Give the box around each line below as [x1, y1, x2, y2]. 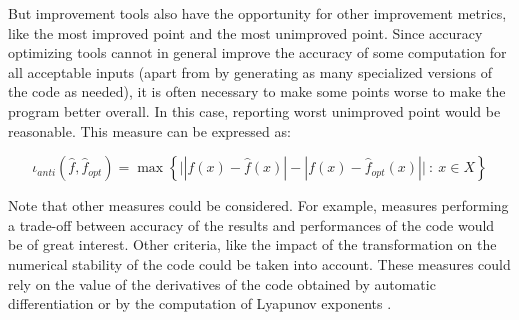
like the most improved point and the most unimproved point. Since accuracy [8, 22, 483, 43]
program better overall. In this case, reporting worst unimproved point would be [8, 100, 501, 121]
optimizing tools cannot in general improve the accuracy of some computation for [8, 42, 507, 63]
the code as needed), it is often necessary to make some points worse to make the [8, 81, 506, 102]
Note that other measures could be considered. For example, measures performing [8, 195, 509, 216]
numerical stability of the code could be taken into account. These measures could [8, 253, 511, 274]
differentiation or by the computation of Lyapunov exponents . [8, 293, 392, 314]
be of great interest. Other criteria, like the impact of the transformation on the [8, 234, 497, 255]
